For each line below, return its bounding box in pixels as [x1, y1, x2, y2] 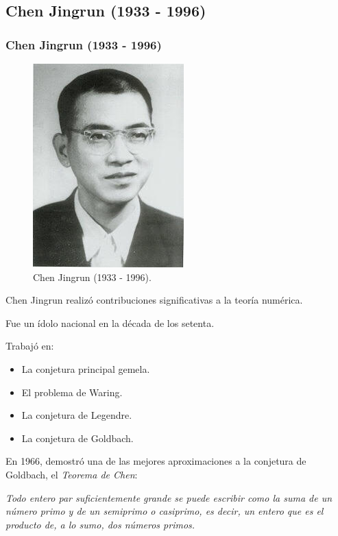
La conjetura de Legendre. [21, 408, 132, 422]
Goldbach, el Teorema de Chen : [5, 467, 138, 481]
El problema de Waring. [21, 385, 123, 399]
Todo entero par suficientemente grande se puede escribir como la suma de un [5, 490, 333, 504]
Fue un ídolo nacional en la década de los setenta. [5, 315, 215, 330]
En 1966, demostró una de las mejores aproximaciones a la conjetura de [5, 454, 306, 468]
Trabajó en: [5, 339, 54, 353]
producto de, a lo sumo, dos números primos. [5, 517, 195, 531]
